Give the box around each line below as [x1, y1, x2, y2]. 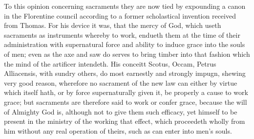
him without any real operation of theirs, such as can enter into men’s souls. [4, 125, 232, 136]
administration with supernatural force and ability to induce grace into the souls [4, 39, 245, 49]
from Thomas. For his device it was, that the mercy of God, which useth [4, 20, 221, 30]
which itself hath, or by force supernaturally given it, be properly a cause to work [4, 87, 248, 97]
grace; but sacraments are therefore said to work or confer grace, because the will [4, 96, 247, 107]
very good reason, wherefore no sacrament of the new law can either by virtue [4, 77, 237, 88]
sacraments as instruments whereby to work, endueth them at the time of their [4, 29, 240, 40]
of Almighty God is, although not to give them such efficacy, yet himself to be [4, 106, 237, 116]
